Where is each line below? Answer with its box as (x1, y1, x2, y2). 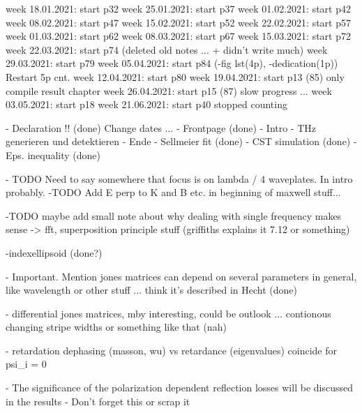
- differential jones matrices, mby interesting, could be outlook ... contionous (6, 306, 331, 320)
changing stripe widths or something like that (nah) (6, 320, 227, 334)
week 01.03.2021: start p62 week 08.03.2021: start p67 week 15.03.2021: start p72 (6, 29, 351, 43)
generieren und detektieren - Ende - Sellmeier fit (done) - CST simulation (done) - (6, 134, 357, 149)
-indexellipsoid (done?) (6, 245, 103, 260)
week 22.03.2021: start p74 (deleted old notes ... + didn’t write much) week (6, 42, 328, 57)
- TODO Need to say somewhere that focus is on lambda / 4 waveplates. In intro (6, 171, 353, 186)
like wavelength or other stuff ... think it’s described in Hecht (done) (6, 283, 298, 297)
